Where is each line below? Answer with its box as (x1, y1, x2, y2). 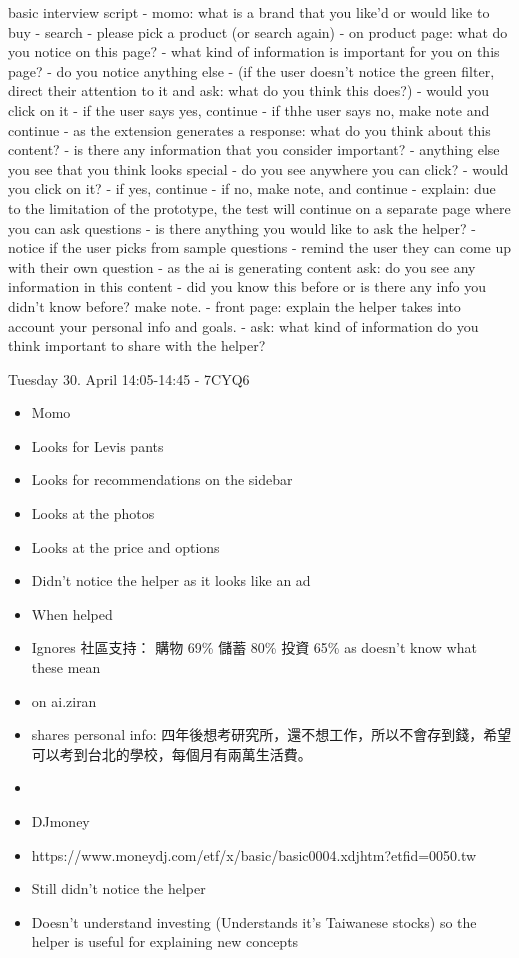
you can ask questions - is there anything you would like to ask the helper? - (8, 217, 476, 238)
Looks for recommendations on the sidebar (31, 469, 293, 490)
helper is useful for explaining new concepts (31, 931, 299, 952)
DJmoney (31, 811, 90, 831)
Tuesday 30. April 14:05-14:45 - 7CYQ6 (8, 368, 250, 389)
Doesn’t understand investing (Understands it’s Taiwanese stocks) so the (31, 911, 477, 932)
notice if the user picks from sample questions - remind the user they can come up (8, 237, 512, 258)
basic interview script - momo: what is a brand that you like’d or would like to (8, 2, 490, 22)
